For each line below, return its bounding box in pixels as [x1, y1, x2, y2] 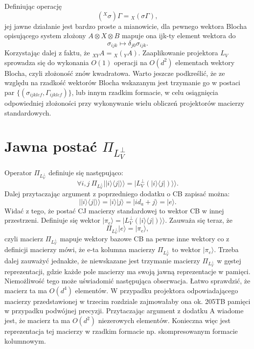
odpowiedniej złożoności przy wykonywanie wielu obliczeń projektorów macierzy [4, 98, 245, 108]
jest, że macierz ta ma [4, 315, 70, 326]
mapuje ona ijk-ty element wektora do [121, 30, 236, 41]
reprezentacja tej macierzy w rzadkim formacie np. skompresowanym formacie [4, 326, 238, 336]
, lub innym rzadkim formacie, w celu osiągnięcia [71, 87, 218, 97]
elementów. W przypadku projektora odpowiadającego [75, 285, 238, 295]
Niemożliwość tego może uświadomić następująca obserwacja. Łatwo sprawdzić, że [4, 276, 251, 286]
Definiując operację [4, 1, 62, 11]
